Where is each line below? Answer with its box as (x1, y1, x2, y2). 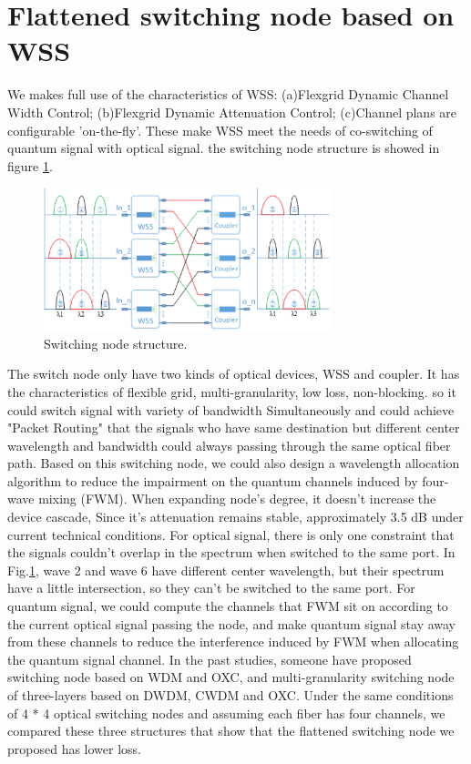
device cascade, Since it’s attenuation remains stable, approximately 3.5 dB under (7, 507, 464, 526)
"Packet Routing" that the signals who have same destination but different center (7, 418, 460, 437)
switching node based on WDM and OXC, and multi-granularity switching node (7, 667, 455, 687)
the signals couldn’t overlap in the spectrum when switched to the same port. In (7, 543, 456, 562)
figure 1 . (7, 156, 53, 175)
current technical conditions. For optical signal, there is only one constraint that (7, 525, 455, 544)
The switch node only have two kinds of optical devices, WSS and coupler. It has (7, 364, 460, 383)
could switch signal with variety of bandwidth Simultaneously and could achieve (7, 400, 455, 419)
